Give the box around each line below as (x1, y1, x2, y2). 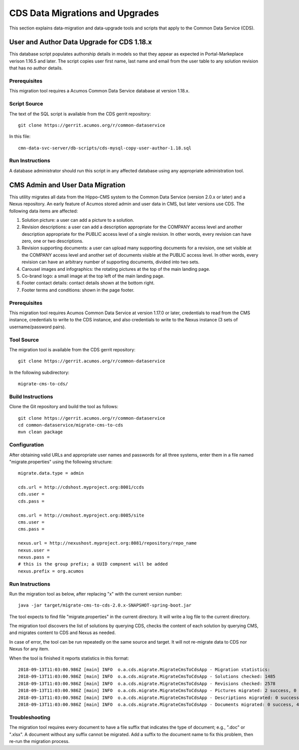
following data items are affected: (9, 208, 78, 214)
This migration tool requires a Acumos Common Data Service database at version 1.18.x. (9, 88, 190, 94)
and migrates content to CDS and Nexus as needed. (9, 630, 116, 636)
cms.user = (18, 520, 45, 525)
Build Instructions (9, 393, 53, 400)
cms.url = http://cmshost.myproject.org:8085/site (18, 512, 145, 518)
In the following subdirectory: (9, 369, 70, 375)
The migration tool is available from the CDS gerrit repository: (9, 346, 136, 352)
